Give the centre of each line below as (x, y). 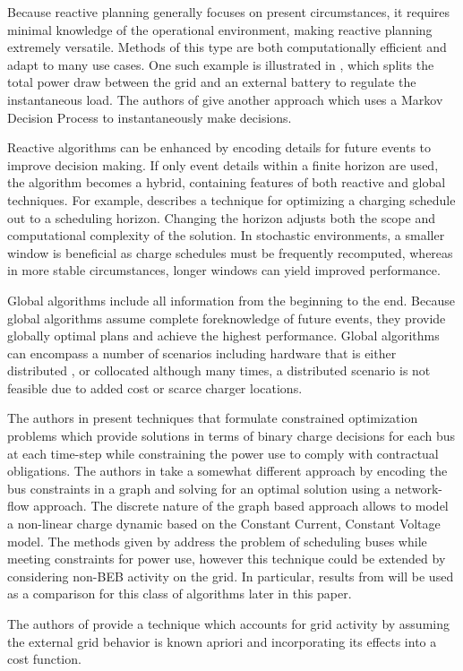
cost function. (44, 659)
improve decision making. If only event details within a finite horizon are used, (223, 164)
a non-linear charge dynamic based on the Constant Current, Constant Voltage (224, 524)
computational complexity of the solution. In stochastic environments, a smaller (226, 235)
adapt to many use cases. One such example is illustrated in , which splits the (221, 64)
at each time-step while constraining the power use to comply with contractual (223, 453)
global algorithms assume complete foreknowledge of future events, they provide (227, 318)
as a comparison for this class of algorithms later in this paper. (180, 594)
